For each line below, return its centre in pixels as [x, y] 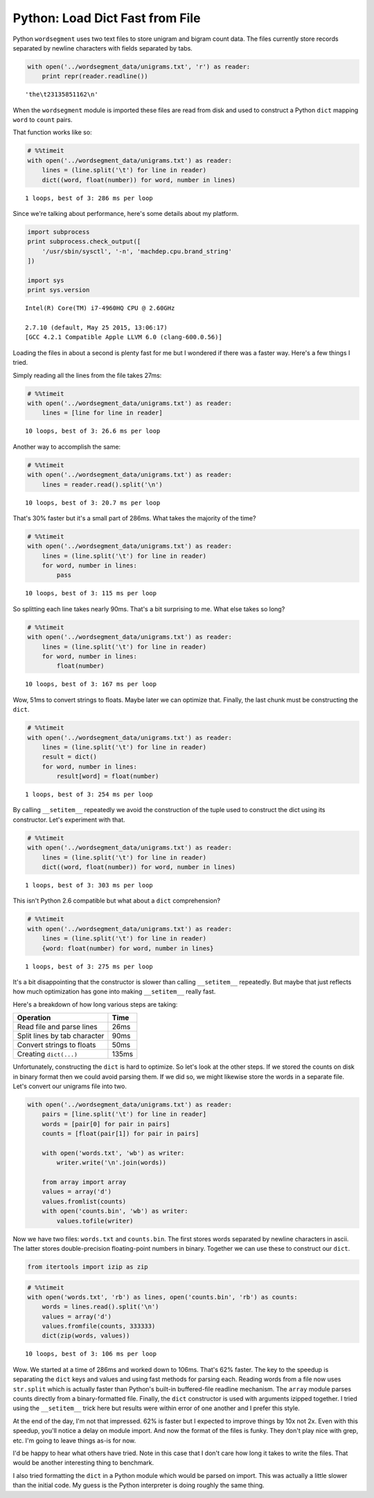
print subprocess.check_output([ [84, 242]
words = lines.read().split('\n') [100, 1307]
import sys [46, 280]
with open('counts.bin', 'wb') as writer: [115, 1211]
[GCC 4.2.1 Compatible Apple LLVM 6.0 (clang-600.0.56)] [124, 337]
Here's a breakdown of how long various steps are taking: [95, 1004]
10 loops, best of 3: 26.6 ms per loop [93, 431]
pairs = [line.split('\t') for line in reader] [124, 1114]
